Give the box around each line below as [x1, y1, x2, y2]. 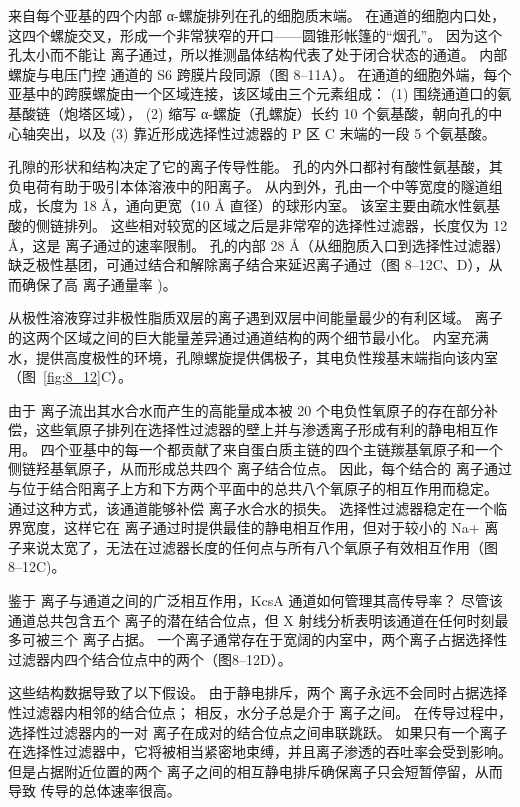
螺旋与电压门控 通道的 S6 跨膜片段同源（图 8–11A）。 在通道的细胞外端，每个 [8, 63, 512, 84]
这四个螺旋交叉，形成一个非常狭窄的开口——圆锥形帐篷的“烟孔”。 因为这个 [8, 24, 502, 45]
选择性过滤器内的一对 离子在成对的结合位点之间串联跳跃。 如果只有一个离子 [8, 721, 508, 742]
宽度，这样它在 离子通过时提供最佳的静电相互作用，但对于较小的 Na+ [21, 517, 480, 538]
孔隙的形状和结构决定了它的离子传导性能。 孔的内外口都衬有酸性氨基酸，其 [8, 156, 503, 177]
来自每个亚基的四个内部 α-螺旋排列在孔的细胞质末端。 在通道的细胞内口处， [8, 5, 506, 25]
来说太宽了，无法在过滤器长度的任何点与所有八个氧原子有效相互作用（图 [21, 536, 498, 557]
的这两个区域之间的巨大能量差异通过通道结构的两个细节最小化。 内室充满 [8, 326, 489, 347]
